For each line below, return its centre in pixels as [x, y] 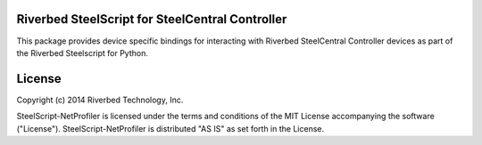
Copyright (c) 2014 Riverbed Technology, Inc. [100, 100]
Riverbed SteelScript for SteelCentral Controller [152, 19]
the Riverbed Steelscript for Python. [83, 52]
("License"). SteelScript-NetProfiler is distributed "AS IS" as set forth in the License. [170, 128]
